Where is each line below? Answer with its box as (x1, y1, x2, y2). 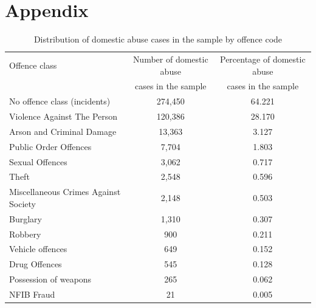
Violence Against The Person (9, 110, 118, 123)
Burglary (9, 212, 42, 225)
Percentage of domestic (219, 52, 306, 65)
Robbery (9, 227, 41, 240)
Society (9, 197, 36, 210)
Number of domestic (132, 52, 208, 65)
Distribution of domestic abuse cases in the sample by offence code (33, 33, 283, 46)
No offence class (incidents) (9, 95, 111, 108)
